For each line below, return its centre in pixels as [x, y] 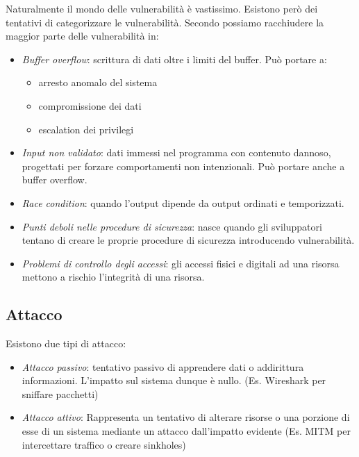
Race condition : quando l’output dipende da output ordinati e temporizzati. [183, 202]
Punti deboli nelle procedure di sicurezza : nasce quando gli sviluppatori [172, 226]
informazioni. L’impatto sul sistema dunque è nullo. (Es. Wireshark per [174, 380]
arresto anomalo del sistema [98, 82]
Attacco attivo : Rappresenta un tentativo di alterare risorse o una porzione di [186, 417]
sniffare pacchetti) [60, 393]
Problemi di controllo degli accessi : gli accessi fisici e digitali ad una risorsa [181, 263]
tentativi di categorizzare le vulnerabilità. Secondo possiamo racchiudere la [165, 22]
